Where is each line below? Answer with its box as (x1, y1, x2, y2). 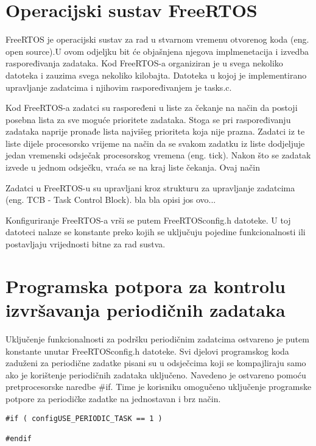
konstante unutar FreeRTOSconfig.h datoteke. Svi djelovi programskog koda (5, 344, 289, 357)
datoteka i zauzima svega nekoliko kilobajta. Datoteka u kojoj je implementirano (5, 68, 307, 81)
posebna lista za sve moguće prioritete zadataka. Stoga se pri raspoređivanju (5, 113, 291, 126)
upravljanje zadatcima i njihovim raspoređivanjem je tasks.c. (5, 80, 232, 93)
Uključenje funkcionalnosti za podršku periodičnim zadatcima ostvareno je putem (5, 332, 309, 345)
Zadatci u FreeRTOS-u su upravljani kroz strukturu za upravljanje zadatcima (5, 181, 295, 194)
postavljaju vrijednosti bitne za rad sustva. (5, 238, 166, 250)
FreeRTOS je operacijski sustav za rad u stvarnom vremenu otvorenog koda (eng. (5, 33, 309, 46)
